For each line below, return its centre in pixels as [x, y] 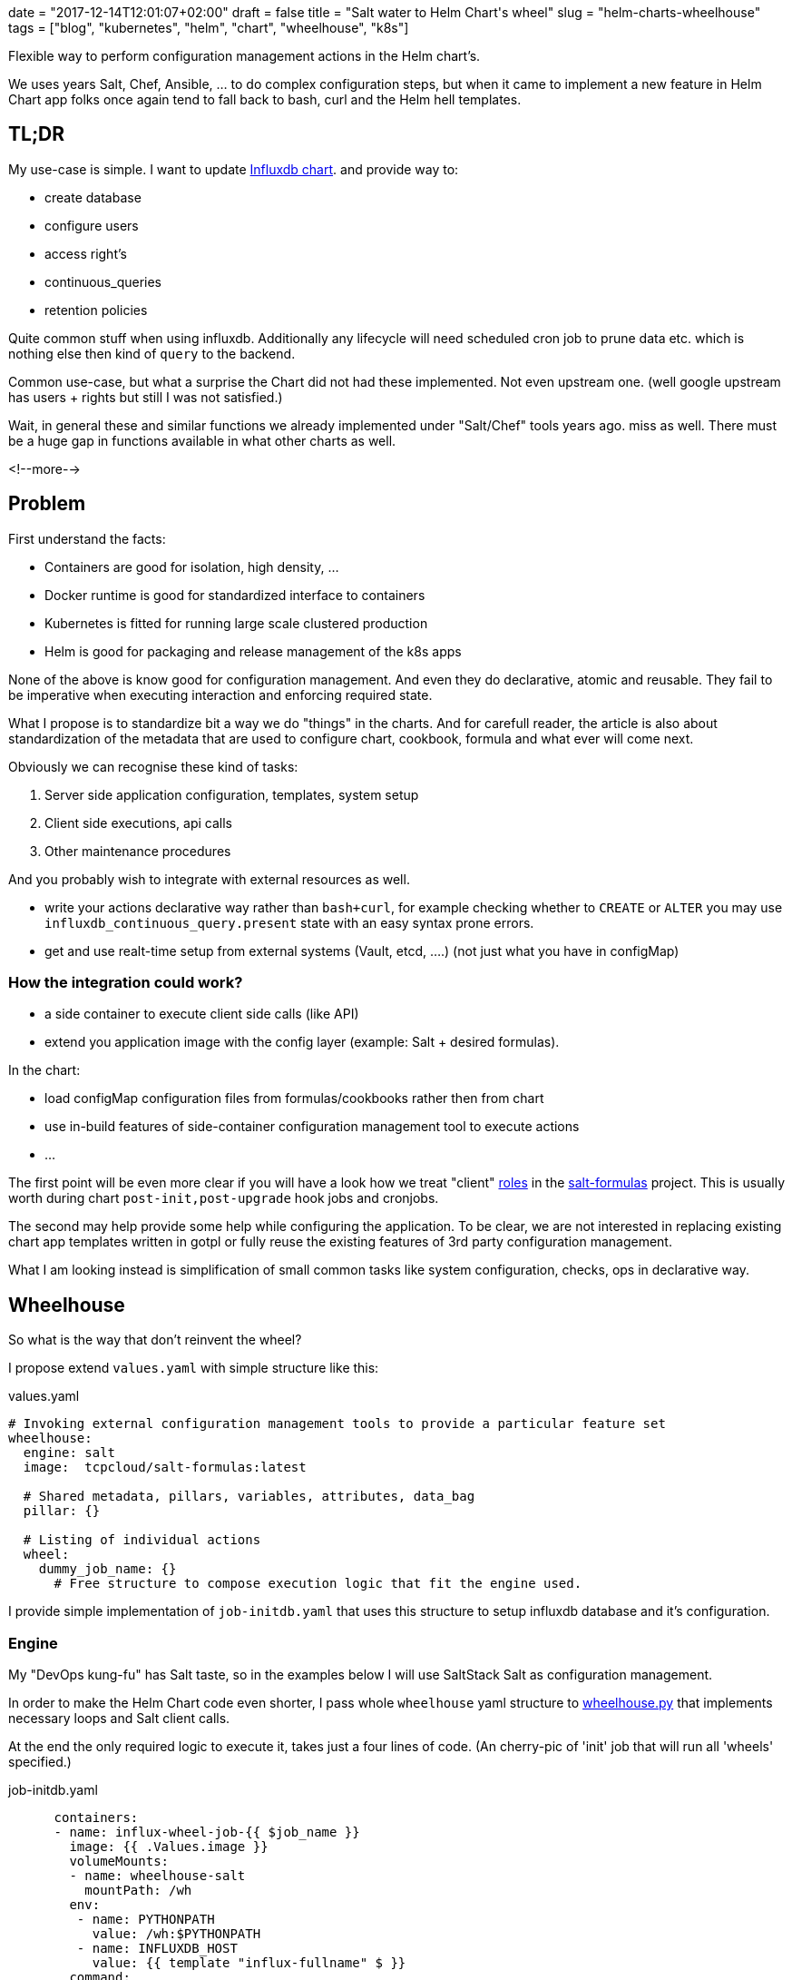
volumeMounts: [119, 1862]
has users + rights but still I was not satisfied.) [146, 397]
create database [93, 197]
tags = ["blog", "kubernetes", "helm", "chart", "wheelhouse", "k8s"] [209, 28]
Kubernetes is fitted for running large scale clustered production [236, 623]
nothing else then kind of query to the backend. [152, 353]
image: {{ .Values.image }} [169, 1847]
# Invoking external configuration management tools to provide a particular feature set [337, 1424]
